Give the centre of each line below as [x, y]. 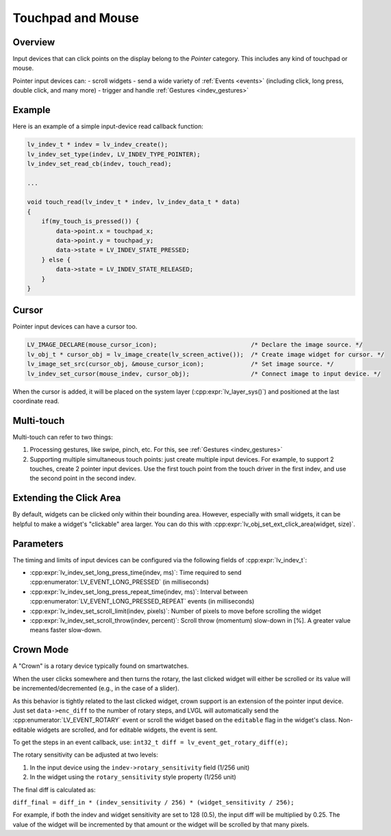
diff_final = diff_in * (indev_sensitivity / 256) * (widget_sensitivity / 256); [153, 803]
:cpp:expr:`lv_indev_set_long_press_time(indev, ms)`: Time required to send [136, 573]
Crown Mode [41, 650]
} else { [56, 260]
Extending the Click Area [67, 498]
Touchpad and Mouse [76, 18]
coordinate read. [36, 401]
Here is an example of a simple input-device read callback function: [108, 126]
